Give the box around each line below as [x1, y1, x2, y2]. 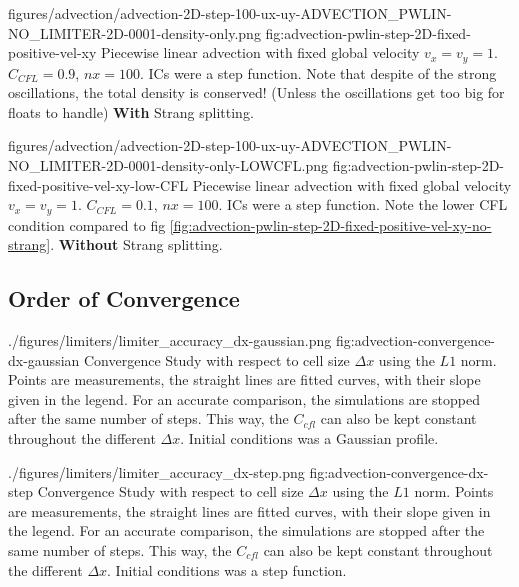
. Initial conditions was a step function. [107, 559, 347, 580]
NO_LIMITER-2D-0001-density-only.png [8, 22, 261, 43]
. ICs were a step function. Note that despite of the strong [140, 62, 497, 83]
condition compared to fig [8, 214, 166, 235]
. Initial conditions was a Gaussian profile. [180, 428, 439, 449]
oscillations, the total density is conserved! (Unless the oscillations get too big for [8, 82, 505, 103]
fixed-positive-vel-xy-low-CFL [8, 174, 189, 195]
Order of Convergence [8, 283, 240, 314]
